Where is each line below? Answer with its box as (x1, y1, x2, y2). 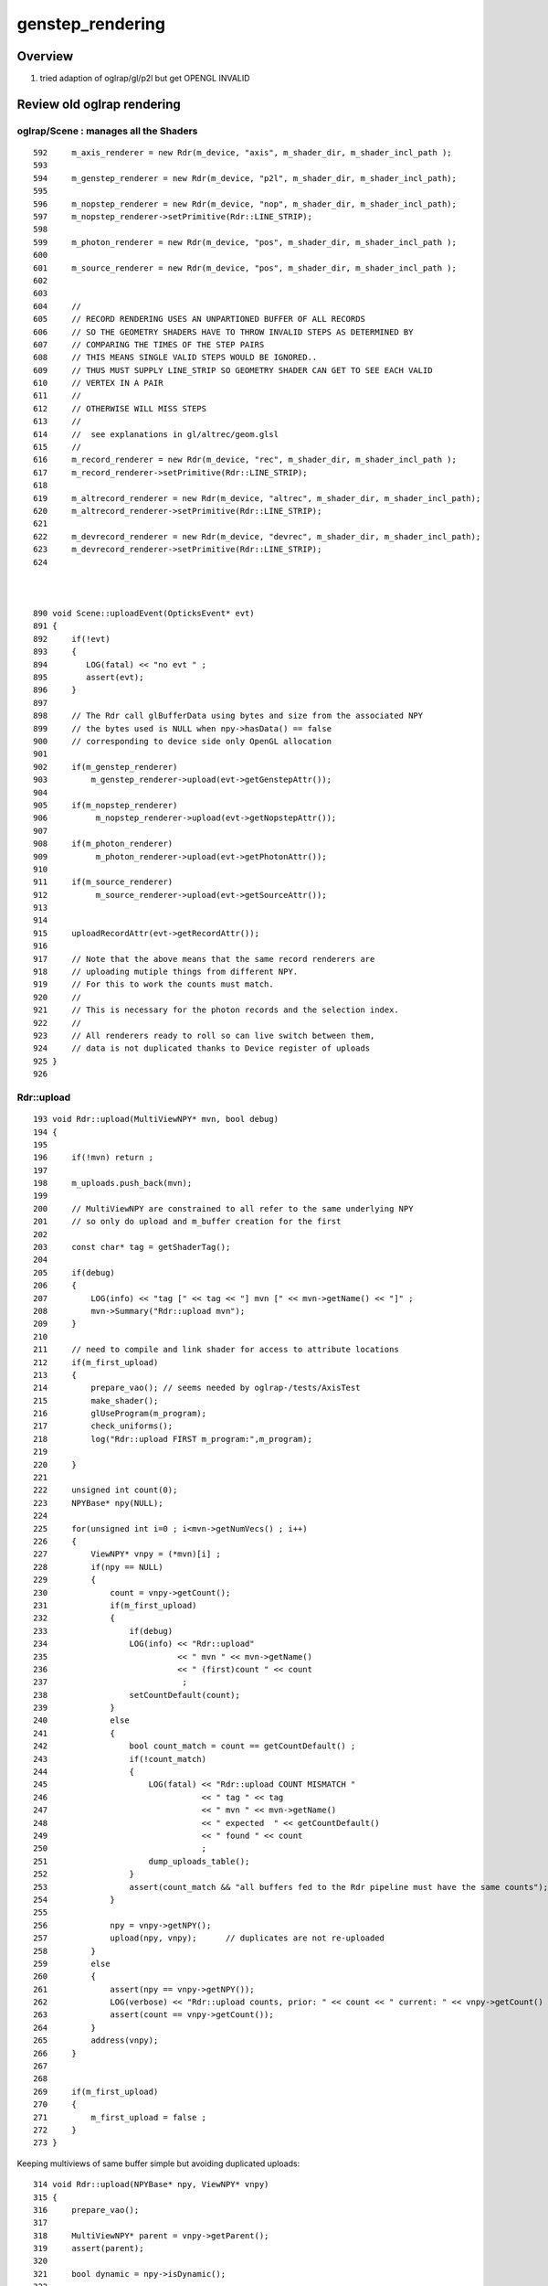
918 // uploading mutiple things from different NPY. (33, 967, 299, 977)
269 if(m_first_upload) (33, 2086, 159, 2097)
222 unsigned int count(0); (33, 1485, 178, 1495)
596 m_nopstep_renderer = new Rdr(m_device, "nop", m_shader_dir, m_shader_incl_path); (33, 198, 457, 209)
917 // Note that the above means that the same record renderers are (33, 954, 375, 964)
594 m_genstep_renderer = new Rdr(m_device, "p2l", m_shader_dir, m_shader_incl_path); (33, 173, 457, 183)
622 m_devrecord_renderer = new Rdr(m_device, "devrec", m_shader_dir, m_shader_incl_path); (33, 531, 481, 541)
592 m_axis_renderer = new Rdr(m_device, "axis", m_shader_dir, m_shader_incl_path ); (33, 147, 452, 158)
